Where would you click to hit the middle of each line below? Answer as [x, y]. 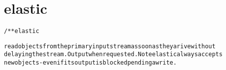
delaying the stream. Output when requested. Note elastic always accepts [113, 54]
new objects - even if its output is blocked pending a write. [90, 63]
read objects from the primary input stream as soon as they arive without [110, 46]
